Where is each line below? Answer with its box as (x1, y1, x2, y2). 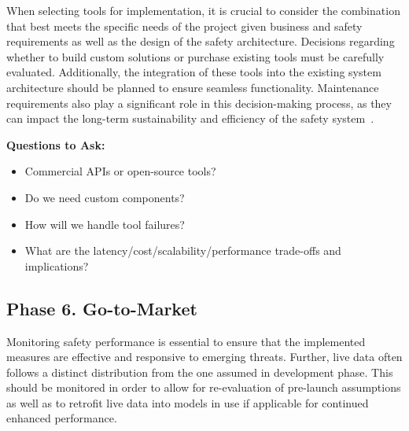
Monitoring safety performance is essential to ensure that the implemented (6, 333, 366, 349)
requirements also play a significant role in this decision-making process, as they (6, 94, 392, 111)
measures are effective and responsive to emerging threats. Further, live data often (6, 348, 403, 365)
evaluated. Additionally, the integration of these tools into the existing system (6, 64, 381, 80)
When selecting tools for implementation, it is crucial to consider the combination (6, 2, 400, 18)
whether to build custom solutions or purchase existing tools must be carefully (6, 48, 385, 64)
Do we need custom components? (24, 189, 185, 205)
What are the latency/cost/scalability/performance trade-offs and (24, 242, 341, 259)
